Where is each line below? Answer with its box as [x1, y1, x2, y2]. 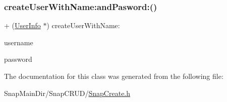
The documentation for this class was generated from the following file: [4, 71, 223, 81]
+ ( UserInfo [4, 20, 41, 31]
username [4, 37, 33, 47]
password [4, 54, 32, 64]
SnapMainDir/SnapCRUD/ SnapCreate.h [4, 87, 131, 98]
